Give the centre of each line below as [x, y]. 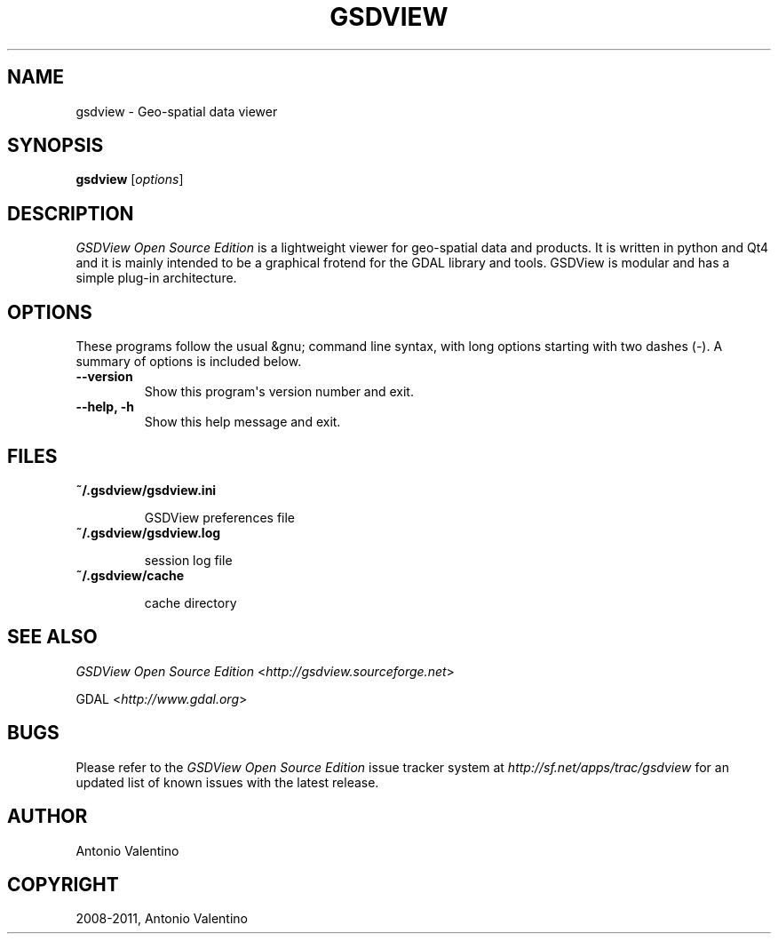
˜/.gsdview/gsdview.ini [146, 490]
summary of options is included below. [189, 362]
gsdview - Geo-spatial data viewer [177, 111]
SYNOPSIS [56, 146]
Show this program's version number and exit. [279, 392]
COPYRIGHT [63, 884]
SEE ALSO [52, 637]
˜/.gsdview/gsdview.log [148, 532]
